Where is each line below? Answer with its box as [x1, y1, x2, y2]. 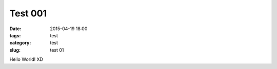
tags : [9, 32, 21, 38]
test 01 [50, 47, 64, 53]
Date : [9, 26, 22, 32]
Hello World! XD [9, 56, 44, 62]
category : [9, 40, 31, 46]
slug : [9, 47, 21, 53]
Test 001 [9, 8, 47, 19]
